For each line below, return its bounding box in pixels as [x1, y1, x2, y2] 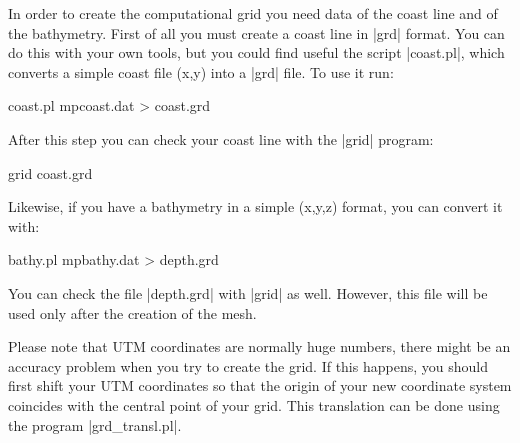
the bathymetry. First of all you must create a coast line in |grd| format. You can [8, 22, 505, 43]
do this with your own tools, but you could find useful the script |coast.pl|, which [8, 42, 505, 63]
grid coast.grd [8, 162, 93, 183]
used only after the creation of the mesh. [8, 302, 257, 323]
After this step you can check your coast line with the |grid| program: [8, 128, 434, 149]
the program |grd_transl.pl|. [8, 414, 182, 435]
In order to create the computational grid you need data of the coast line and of [8, 3, 498, 23]
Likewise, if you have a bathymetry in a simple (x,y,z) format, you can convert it [8, 196, 503, 217]
